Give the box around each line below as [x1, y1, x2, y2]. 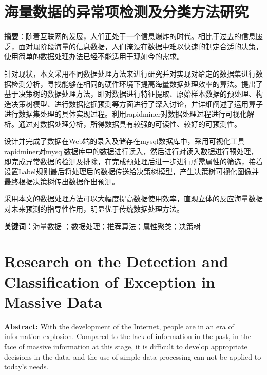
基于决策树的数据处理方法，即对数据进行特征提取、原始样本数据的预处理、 [4, 88, 256, 99]
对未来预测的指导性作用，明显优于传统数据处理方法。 [4, 203, 184, 214]
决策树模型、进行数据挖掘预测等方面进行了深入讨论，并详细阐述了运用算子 [11, 98, 263, 109]
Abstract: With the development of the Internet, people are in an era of [4, 321, 234, 331]
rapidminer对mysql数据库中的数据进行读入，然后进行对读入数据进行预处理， [4, 146, 258, 157]
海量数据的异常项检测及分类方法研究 [4, 1, 249, 22]
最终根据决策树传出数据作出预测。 [4, 176, 119, 186]
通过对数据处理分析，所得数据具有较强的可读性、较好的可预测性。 [18, 118, 241, 129]
